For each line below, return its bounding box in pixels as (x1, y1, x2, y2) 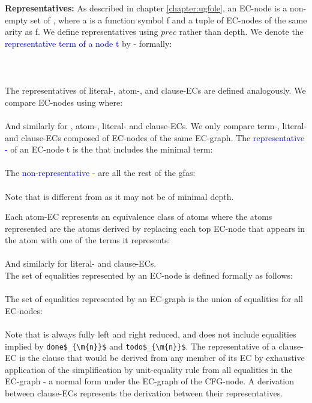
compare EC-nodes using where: (5, 95, 123, 108)
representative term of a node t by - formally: (5, 37, 172, 49)
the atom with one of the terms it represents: (5, 234, 170, 246)
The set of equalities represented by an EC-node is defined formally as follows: (5, 269, 293, 282)
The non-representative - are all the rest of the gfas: (5, 166, 196, 179)
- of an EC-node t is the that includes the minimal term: (5, 143, 213, 156)
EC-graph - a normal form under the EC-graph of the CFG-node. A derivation (5, 375, 295, 387)
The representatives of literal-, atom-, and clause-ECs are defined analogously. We (5, 84, 306, 97)
